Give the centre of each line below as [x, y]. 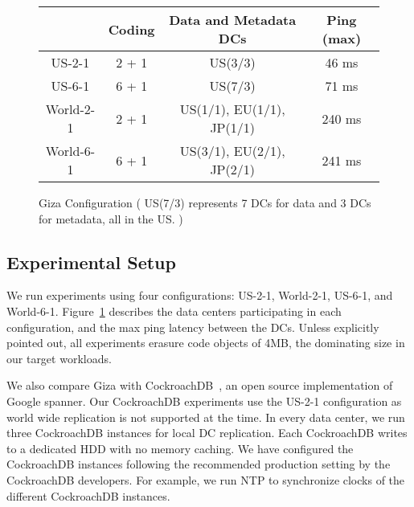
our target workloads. [59, 358]
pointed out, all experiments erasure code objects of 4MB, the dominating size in [206, 343]
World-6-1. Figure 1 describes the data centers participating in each [174, 311]
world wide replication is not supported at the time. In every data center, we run [206, 417]
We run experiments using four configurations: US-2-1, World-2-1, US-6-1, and [200, 295]
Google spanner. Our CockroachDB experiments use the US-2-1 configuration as [204, 401]
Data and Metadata [233, 20]
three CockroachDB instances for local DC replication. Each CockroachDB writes [207, 433]
